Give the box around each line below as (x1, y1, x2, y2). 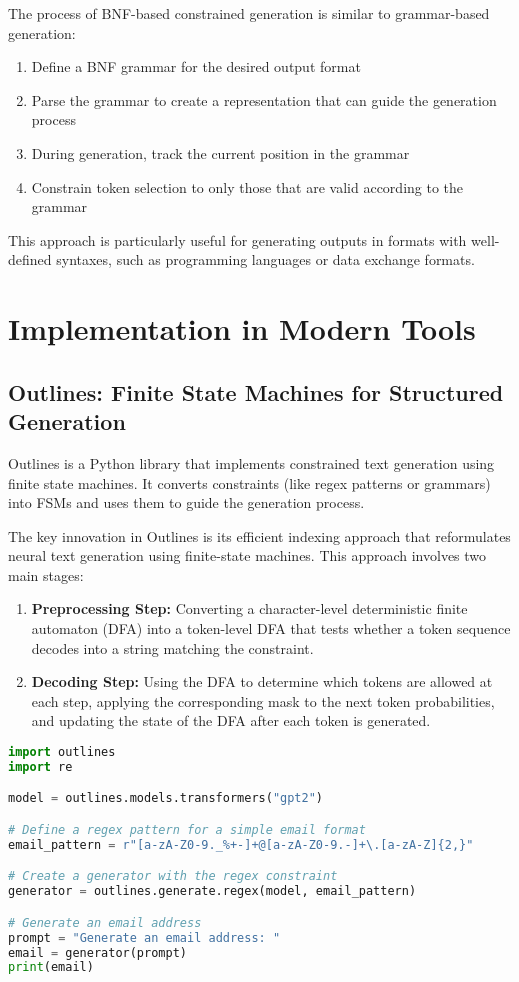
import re (8, 759, 73, 774)
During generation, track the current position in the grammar (31, 142, 410, 163)
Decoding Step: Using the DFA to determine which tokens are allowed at (31, 671, 493, 692)
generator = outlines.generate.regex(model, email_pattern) (8, 884, 417, 899)
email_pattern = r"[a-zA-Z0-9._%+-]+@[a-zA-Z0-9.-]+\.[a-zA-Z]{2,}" (8, 837, 474, 852)
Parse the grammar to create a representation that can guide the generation (31, 89, 497, 110)
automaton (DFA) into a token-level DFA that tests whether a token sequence (31, 618, 511, 639)
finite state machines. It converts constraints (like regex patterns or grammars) (8, 472, 491, 493)
